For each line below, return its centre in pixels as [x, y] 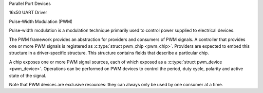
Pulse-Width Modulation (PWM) [41, 21]
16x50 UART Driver [28, 13]
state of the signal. [28, 75]
